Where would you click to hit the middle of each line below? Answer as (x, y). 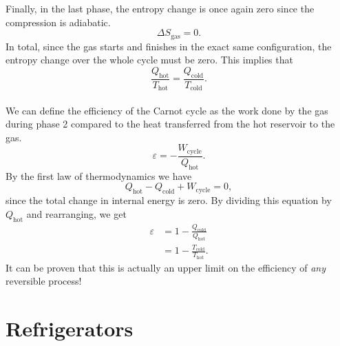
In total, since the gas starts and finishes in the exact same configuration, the (169, 46)
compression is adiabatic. (58, 22)
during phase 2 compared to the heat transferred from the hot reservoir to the (170, 124)
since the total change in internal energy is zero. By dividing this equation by (169, 200)
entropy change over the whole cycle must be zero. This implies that (149, 60)
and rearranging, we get (76, 213)
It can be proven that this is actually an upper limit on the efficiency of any (166, 267)
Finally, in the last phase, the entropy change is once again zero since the (160, 8)
